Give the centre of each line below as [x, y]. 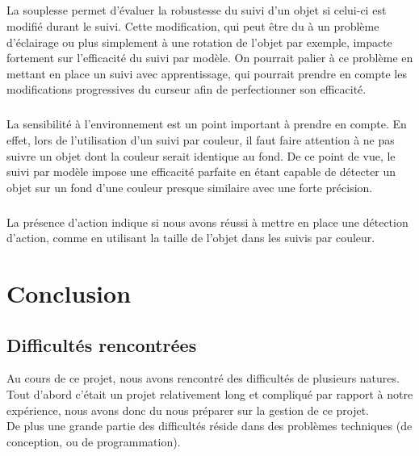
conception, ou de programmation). [94, 441]
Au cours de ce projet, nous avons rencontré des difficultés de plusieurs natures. [203, 378]
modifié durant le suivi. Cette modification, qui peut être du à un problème [193, 25]
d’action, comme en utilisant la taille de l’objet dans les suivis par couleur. [191, 238]
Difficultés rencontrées [102, 344]
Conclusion [69, 293]
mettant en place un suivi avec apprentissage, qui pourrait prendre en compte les [207, 73]
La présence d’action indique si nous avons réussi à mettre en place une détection [207, 222]
